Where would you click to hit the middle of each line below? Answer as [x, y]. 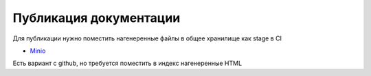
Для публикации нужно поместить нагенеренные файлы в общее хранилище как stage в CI [147, 38]
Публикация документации [97, 18]
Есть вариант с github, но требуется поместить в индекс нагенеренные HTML [127, 63]
